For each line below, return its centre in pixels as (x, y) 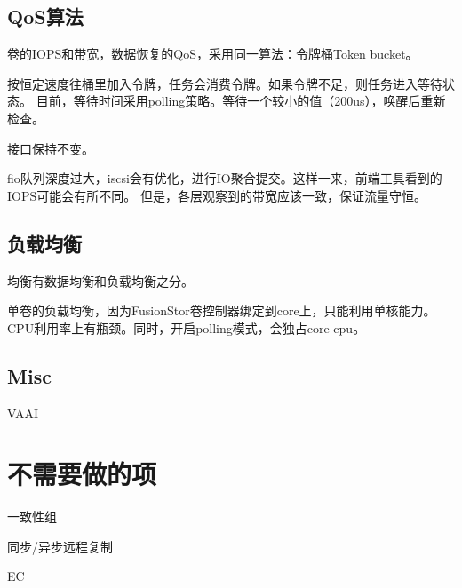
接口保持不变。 (51, 148)
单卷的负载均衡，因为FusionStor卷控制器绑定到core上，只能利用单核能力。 (222, 310)
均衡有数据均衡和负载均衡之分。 (100, 280)
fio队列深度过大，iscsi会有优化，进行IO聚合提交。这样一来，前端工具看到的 (225, 178)
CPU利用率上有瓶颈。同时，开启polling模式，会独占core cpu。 (187, 327)
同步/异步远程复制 (60, 546)
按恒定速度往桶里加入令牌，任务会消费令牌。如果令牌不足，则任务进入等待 (225, 83)
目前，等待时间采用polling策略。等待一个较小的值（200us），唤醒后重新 (241, 101)
